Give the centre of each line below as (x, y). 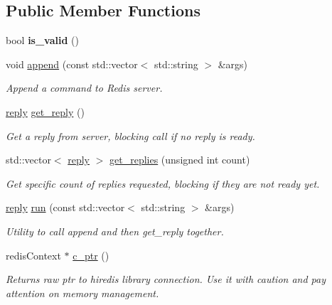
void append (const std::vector (72, 64)
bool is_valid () (42, 40)
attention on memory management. (82, 293)
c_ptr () (91, 255)
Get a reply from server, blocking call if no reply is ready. (130, 135)
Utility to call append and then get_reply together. (115, 231)
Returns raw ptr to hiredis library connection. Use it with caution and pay (166, 279)
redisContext (33, 255)
